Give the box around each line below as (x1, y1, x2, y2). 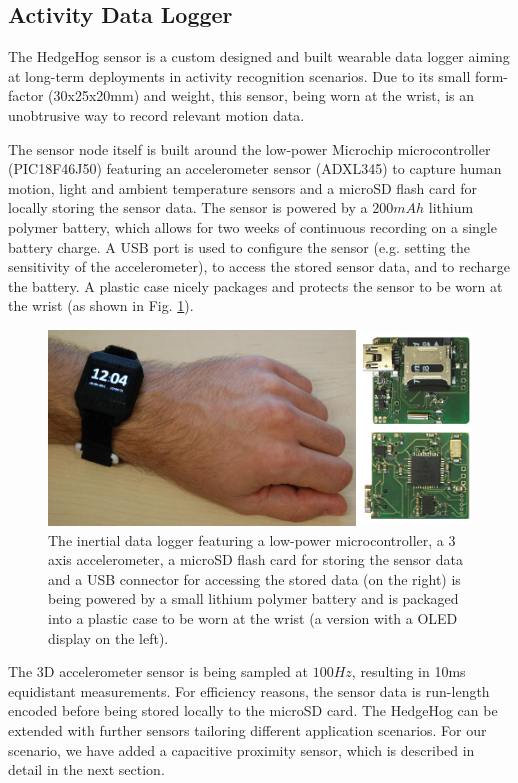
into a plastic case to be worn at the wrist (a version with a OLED (48, 608, 458, 629)
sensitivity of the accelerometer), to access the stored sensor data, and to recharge (8, 256, 510, 277)
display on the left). (48, 627, 169, 648)
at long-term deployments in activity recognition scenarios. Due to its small (8, 65, 471, 86)
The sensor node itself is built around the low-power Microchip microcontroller (8, 138, 491, 159)
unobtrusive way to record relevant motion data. (8, 104, 305, 125)
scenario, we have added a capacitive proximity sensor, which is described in (8, 739, 475, 760)
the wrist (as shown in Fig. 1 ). (8, 295, 194, 316)
